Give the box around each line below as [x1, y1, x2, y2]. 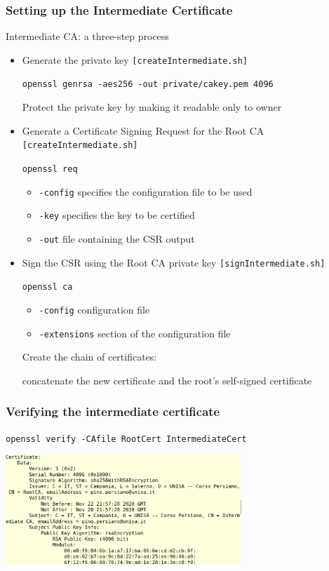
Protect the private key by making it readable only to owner [22, 100, 282, 114]
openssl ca [22, 282, 73, 293]
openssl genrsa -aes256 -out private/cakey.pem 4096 [22, 79, 274, 90]
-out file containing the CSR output [39, 231, 195, 246]
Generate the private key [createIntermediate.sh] [22, 52, 248, 67]
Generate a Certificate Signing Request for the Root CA [22, 123, 264, 137]
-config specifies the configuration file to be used [39, 184, 253, 199]
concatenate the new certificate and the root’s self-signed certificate [22, 372, 312, 387]
